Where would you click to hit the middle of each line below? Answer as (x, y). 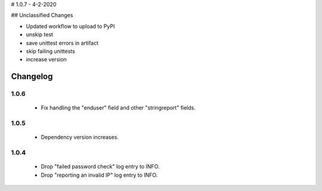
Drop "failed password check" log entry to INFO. (100, 167)
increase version (46, 60)
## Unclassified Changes (42, 15)
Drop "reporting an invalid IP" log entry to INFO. (99, 175)
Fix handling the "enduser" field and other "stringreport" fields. (118, 108)
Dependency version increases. (80, 137)
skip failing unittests (51, 51)
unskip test (40, 35)
